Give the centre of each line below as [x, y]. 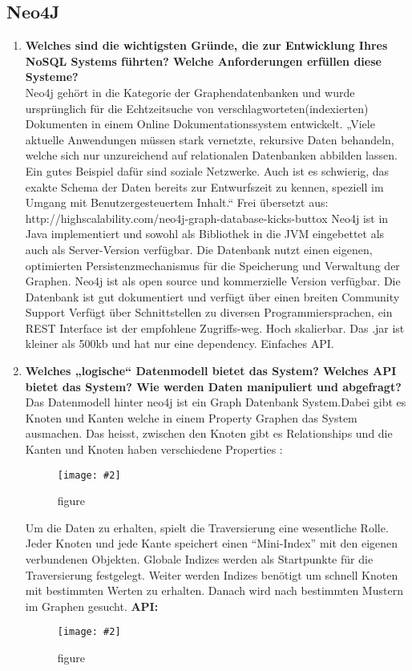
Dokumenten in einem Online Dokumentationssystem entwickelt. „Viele [200, 124]
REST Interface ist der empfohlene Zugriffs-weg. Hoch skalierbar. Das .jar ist [215, 327]
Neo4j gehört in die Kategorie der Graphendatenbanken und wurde [190, 92]
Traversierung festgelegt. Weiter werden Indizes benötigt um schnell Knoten [212, 574]
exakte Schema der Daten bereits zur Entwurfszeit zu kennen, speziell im [204, 186]
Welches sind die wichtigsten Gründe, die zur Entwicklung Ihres [206, 45]
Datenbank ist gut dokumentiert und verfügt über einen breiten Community [212, 296]
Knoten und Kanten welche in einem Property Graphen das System [191, 417]
